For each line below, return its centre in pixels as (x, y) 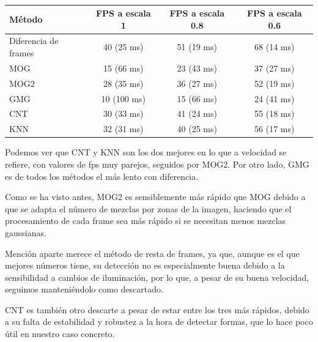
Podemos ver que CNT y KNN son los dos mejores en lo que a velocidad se (146, 152)
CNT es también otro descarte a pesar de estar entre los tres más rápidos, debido (157, 309)
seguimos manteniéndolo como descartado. (84, 289)
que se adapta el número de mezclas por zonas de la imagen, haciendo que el (148, 208)
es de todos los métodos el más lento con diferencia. (102, 176)
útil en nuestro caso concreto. (60, 334)
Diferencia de (34, 41)
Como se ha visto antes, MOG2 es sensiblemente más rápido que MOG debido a (155, 197)
